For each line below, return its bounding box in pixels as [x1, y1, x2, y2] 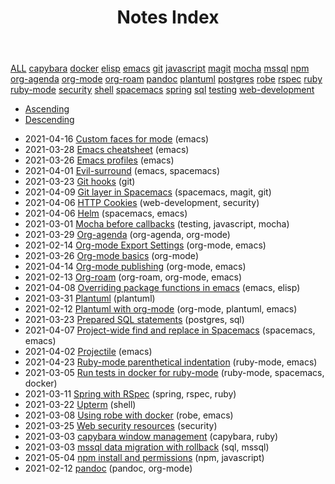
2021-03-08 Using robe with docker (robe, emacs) [24, 409, 234, 421]
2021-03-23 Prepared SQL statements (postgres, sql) [24, 314, 245, 326]
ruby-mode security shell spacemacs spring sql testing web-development [10, 84, 315, 96]
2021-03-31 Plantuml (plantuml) [24, 292, 156, 305]
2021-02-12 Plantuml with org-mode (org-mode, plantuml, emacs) [24, 303, 298, 315]
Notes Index [116, 6, 220, 29]
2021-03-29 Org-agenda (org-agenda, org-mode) [24, 229, 231, 241]
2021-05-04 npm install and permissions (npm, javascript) [24, 452, 265, 464]
